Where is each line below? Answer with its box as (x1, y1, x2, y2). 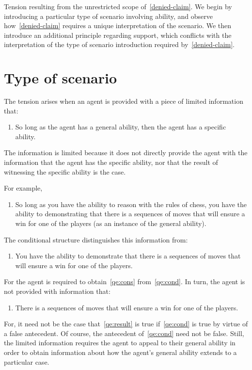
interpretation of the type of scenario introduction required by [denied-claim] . (4, 39, 235, 49)
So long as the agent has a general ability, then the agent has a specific (15, 122, 226, 132)
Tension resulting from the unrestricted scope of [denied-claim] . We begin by (4, 1, 232, 11)
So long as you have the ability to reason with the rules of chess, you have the (15, 199, 247, 209)
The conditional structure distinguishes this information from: (4, 234, 188, 244)
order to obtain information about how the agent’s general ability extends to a (4, 347, 237, 357)
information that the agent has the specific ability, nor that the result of (4, 157, 218, 167)
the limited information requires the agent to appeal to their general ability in (4, 338, 236, 348)
